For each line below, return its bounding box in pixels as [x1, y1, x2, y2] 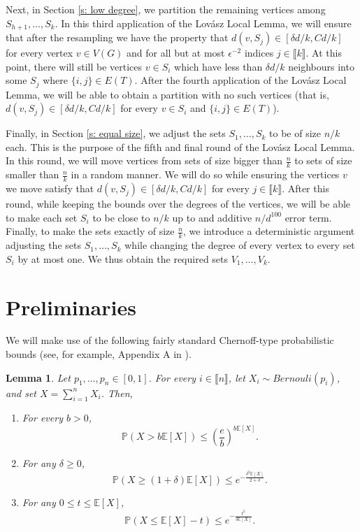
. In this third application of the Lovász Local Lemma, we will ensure [55, 15, 352, 30]
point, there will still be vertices [6, 59, 143, 73]
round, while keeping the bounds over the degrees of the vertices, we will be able [6, 196, 351, 211]
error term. [285, 210, 332, 224]
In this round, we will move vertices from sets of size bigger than [6, 153, 282, 168]
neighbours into [288, 59, 354, 73]
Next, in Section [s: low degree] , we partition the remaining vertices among [6, 2, 326, 16]
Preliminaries [6, 292, 136, 321]
